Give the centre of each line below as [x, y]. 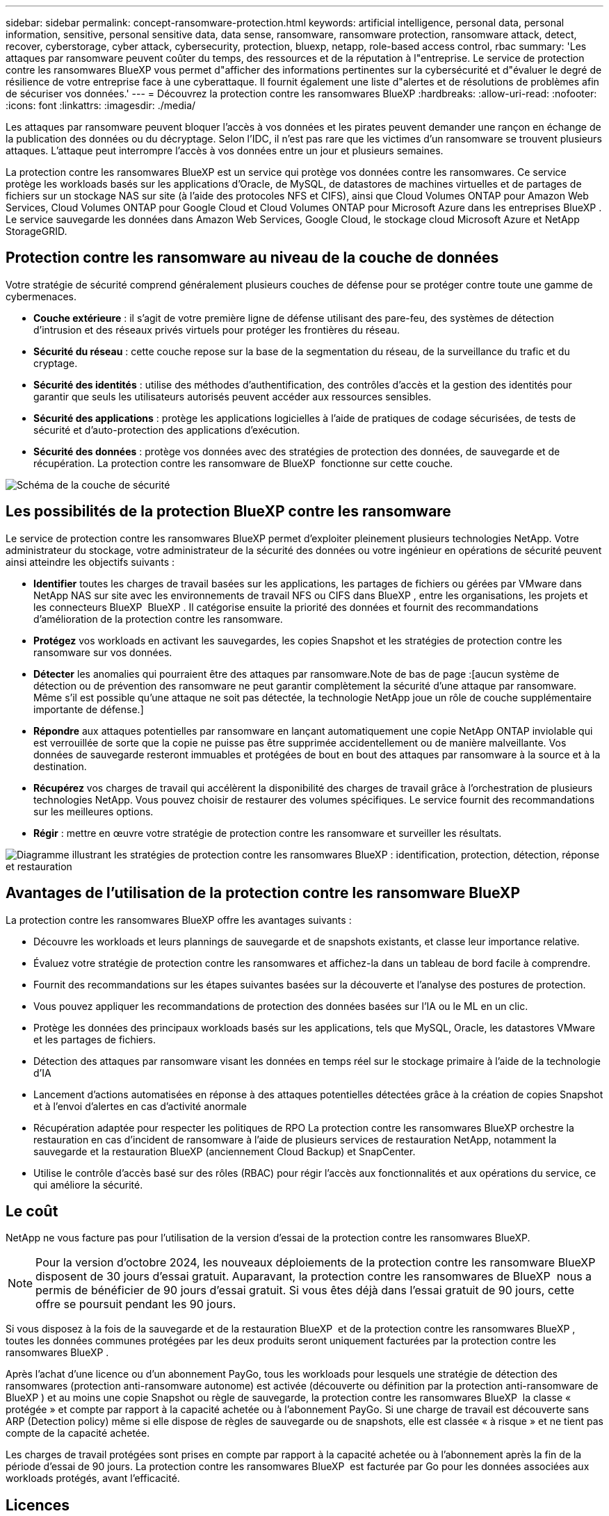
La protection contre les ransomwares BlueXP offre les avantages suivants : [179, 920]
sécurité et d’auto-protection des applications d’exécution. [167, 430]
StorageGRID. [36, 231]
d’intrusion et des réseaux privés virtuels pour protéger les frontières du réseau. [217, 329]
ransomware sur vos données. [103, 652]
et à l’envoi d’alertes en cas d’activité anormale [140, 1106]
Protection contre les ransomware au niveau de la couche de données [252, 258]
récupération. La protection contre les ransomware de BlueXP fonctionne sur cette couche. [243, 463]
